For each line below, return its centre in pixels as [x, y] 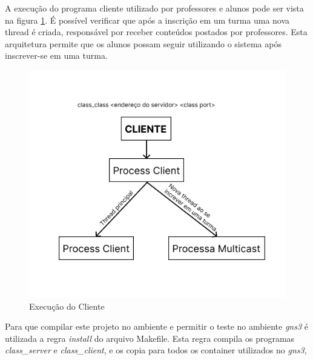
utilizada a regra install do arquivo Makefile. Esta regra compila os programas [150, 338]
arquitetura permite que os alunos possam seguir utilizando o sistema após [143, 43]
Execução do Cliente [67, 306]
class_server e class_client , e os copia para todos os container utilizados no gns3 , [156, 350]
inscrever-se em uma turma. [56, 55]
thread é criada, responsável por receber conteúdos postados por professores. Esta [156, 32]
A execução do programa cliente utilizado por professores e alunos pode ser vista [154, 8]
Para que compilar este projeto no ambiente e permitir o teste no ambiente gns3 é [156, 326]
